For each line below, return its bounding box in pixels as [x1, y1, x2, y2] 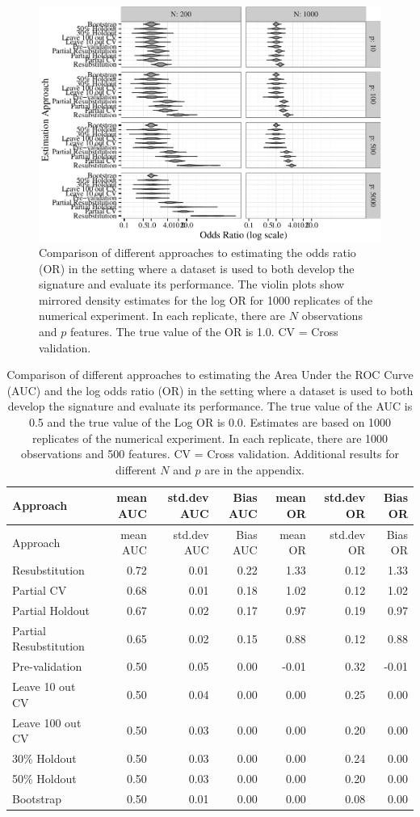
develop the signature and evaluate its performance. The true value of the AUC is [7, 398, 413, 415]
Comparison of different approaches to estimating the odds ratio [39, 244, 356, 261]
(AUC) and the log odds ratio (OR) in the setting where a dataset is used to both [6, 381, 414, 398]
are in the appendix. [204, 461, 304, 478]
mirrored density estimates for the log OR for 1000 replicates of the [39, 291, 373, 308]
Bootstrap [12, 790, 61, 806]
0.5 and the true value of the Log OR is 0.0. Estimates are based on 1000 [28, 414, 392, 431]
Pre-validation [12, 658, 82, 675]
